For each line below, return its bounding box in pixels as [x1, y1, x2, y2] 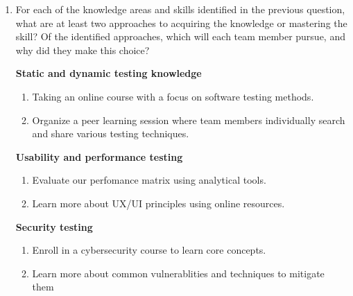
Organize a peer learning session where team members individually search [32, 112, 345, 127]
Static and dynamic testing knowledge [15, 66, 202, 80]
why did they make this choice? [15, 42, 150, 57]
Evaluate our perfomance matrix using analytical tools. [32, 173, 266, 187]
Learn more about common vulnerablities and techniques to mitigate [32, 265, 325, 280]
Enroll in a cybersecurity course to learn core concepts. [32, 243, 266, 257]
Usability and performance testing [15, 149, 183, 164]
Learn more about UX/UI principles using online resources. [32, 195, 285, 210]
